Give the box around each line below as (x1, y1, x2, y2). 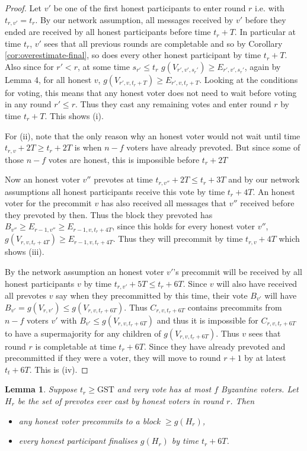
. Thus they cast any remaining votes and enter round (75, 98, 271, 110)
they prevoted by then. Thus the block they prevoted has (5, 208, 213, 220)
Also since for (5, 60, 54, 72)
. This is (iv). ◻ (29, 363, 88, 375)
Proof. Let (5, 2, 41, 14)
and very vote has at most (117, 383, 212, 395)
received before (240, 197, 295, 209)
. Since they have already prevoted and (143, 340, 286, 352)
